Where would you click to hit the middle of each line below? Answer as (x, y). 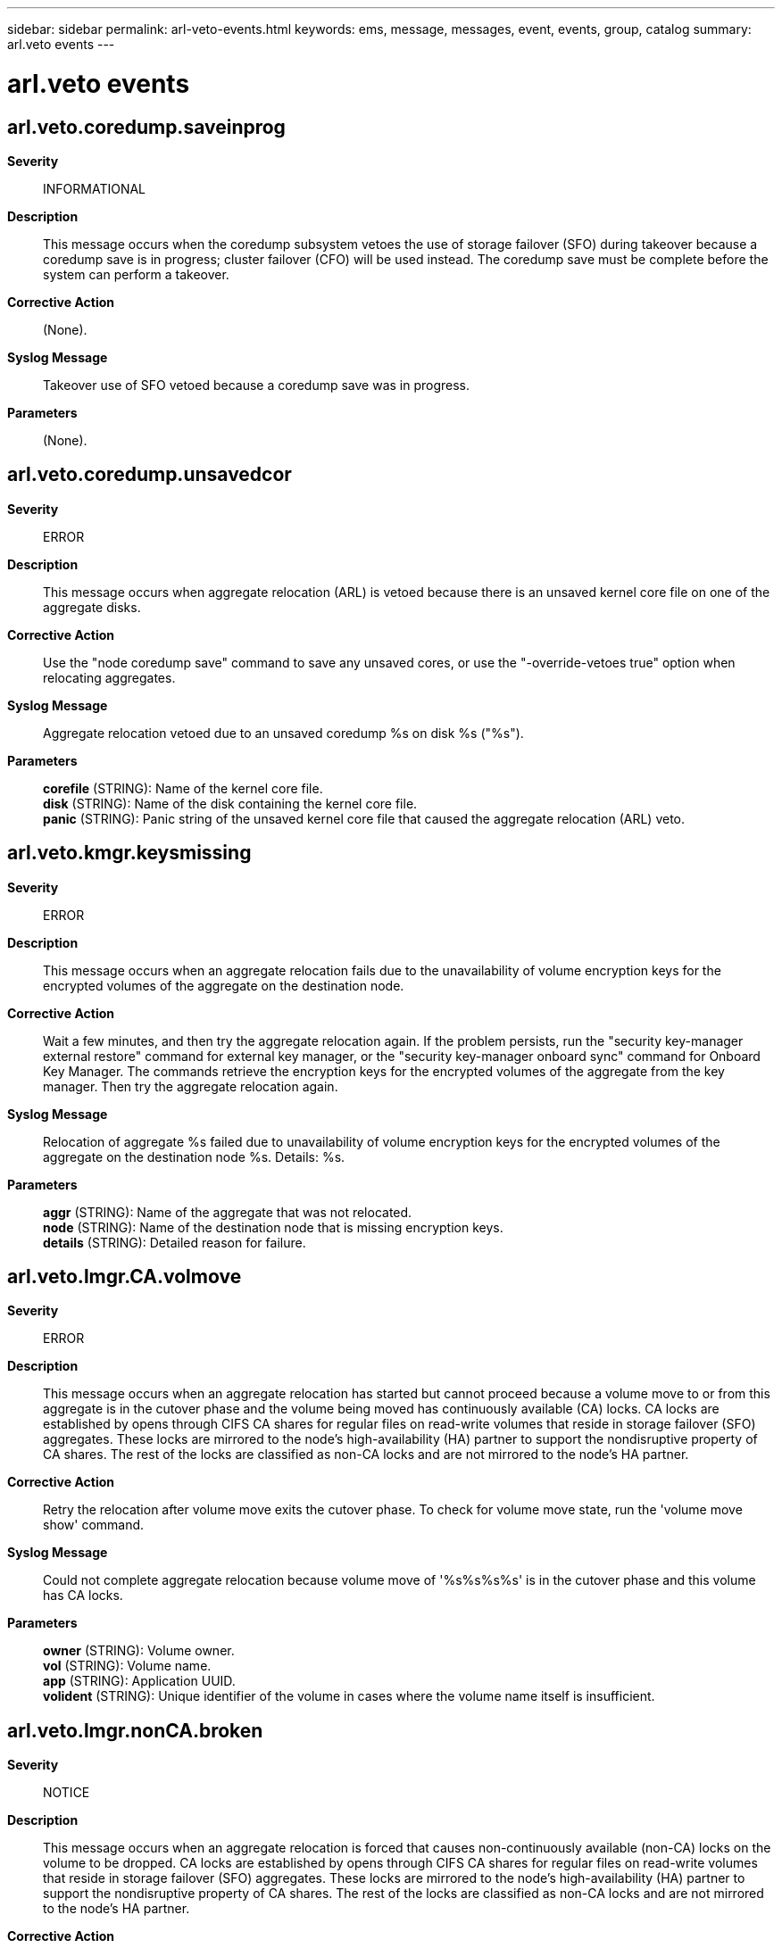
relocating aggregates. (109, 677)
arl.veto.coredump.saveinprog (146, 127)
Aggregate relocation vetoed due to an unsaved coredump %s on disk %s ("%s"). (283, 733)
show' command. (94, 1525)
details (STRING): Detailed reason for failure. (175, 1242)
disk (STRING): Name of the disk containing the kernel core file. (230, 803)
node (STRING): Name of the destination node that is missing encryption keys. (273, 1227)
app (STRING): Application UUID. (139, 1681)
